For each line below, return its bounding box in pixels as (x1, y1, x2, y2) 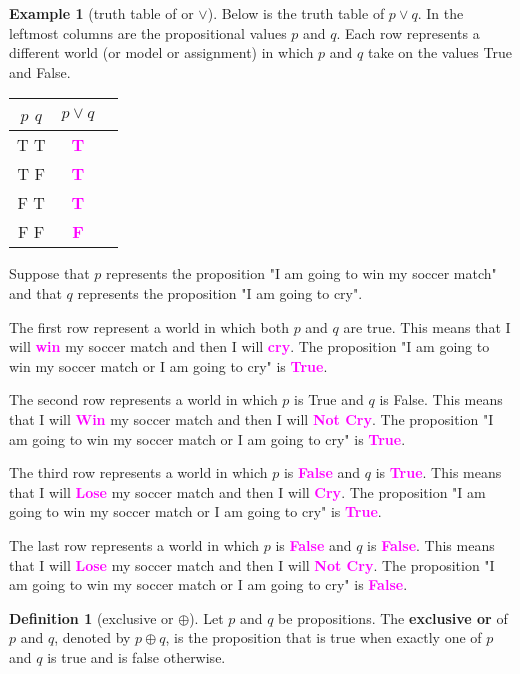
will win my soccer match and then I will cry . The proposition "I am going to (9, 336, 490, 357)
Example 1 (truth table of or (9, 3, 194, 23)
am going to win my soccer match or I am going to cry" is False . (9, 574, 408, 595)
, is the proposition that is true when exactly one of (165, 627, 482, 648)
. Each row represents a (336, 22, 480, 43)
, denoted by (54, 627, 131, 648)
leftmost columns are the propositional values (9, 22, 287, 43)
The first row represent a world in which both (9, 316, 289, 337)
